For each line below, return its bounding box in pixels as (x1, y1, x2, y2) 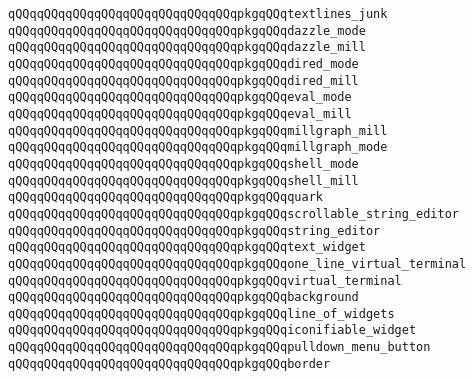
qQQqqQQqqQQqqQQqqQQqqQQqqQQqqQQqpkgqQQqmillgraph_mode (8, 140, 388, 155)
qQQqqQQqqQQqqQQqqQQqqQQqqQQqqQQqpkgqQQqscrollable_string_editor (8, 206, 460, 221)
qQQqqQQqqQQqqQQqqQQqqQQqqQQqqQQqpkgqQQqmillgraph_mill (8, 123, 388, 138)
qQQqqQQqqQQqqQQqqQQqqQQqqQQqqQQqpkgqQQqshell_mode (8, 156, 359, 171)
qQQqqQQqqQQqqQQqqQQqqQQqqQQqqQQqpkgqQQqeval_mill (8, 106, 352, 121)
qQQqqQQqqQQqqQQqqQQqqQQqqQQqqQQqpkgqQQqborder (8, 356, 331, 371)
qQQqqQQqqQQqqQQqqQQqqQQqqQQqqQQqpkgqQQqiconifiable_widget (8, 323, 417, 338)
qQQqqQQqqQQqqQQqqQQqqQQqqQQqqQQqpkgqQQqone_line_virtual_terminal (8, 256, 467, 271)
